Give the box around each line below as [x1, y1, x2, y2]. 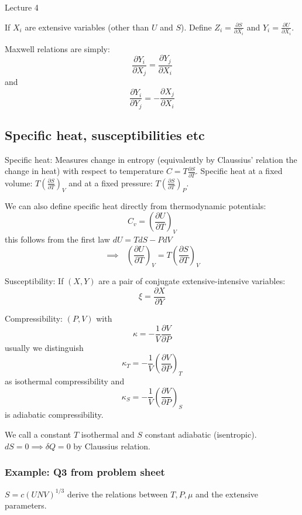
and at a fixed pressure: [68, 176, 153, 189]
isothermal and [81, 428, 135, 440]
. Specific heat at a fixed [195, 165, 283, 177]
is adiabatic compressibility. [5, 408, 104, 421]
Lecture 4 [5, 1, 39, 13]
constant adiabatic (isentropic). [145, 428, 257, 440]
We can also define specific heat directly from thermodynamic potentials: [5, 199, 266, 212]
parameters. [5, 499, 47, 511]
